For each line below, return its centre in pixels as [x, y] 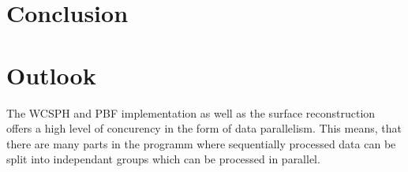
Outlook [51, 75]
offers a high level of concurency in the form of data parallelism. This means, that [204, 128]
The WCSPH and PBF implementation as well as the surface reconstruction [191, 112]
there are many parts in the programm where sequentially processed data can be [201, 143]
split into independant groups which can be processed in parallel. [163, 159]
